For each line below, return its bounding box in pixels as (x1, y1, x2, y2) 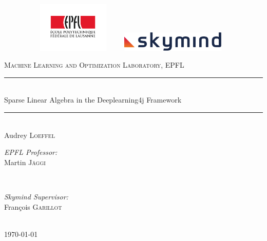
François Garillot (4, 201, 62, 212)
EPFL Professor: (4, 147, 58, 157)
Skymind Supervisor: (4, 191, 68, 202)
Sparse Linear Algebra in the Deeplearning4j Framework (4, 94, 182, 105)
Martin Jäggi (4, 156, 46, 167)
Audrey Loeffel (4, 129, 55, 140)
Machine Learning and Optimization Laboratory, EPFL (4, 59, 184, 70)
